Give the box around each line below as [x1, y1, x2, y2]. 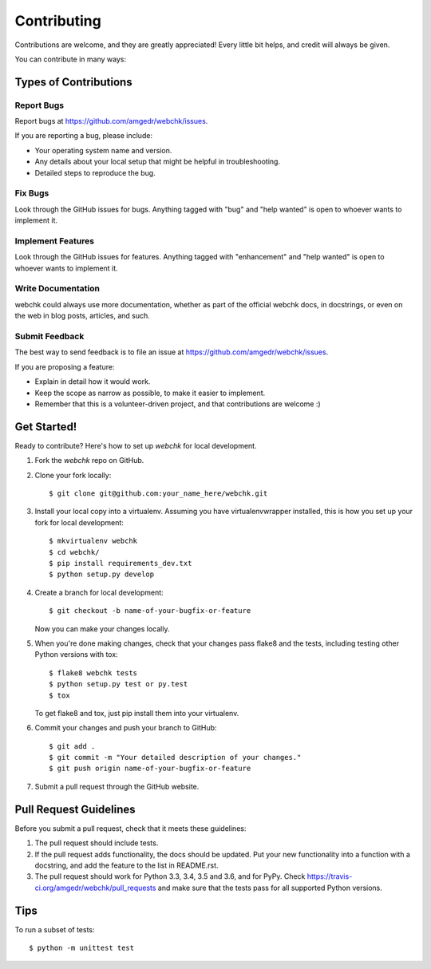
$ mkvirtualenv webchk [49, 536, 138, 546]
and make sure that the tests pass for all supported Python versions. [157, 883, 383, 892]
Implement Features [14, 235, 95, 247]
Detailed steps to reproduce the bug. [34, 168, 156, 177]
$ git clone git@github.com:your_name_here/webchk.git [49, 489, 268, 498]
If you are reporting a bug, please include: [14, 131, 153, 140]
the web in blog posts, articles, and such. [14, 311, 151, 321]
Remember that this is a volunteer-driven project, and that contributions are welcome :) [34, 399, 321, 409]
